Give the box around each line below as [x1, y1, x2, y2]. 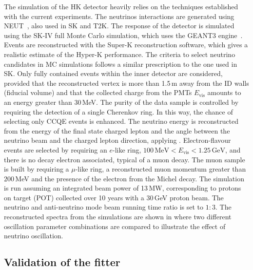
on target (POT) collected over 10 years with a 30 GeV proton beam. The [4, 192, 224, 202]
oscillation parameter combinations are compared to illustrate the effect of [4, 221, 226, 231]
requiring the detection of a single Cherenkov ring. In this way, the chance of [4, 106, 233, 116]
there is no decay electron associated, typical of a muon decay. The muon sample [4, 154, 245, 164]
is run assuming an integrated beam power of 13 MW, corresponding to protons [4, 183, 241, 193]
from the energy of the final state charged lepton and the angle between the [4, 125, 230, 135]
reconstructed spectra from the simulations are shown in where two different [4, 212, 232, 222]
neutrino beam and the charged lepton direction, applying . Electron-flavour [4, 135, 231, 145]
